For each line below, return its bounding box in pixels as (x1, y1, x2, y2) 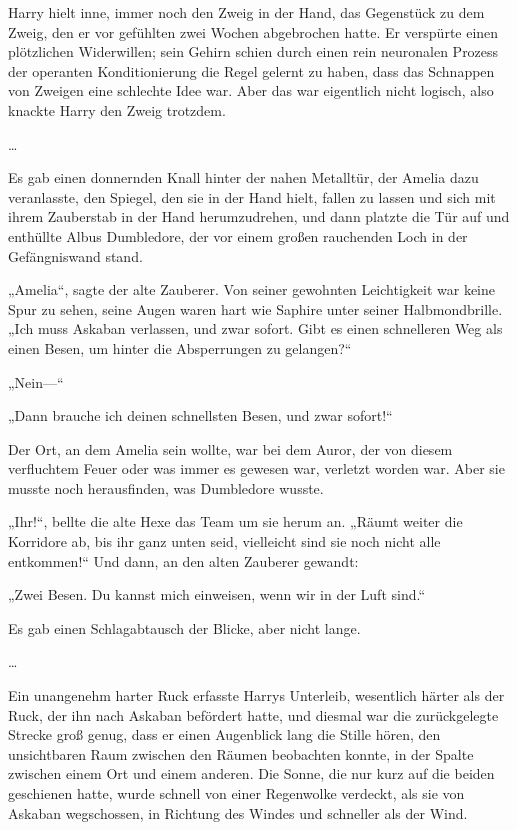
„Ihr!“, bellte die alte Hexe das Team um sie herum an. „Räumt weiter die (8, 511, 463, 532)
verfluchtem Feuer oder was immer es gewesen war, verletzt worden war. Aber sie (8, 458, 505, 479)
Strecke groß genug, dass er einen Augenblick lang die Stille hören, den (8, 724, 441, 745)
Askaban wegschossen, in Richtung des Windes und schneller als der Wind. (8, 802, 468, 823)
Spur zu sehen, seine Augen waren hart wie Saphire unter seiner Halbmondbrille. (8, 298, 503, 319)
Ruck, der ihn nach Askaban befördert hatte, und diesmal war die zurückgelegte (8, 704, 499, 725)
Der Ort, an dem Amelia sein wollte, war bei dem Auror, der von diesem (8, 438, 453, 459)
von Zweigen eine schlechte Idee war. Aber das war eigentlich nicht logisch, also (8, 80, 494, 101)
